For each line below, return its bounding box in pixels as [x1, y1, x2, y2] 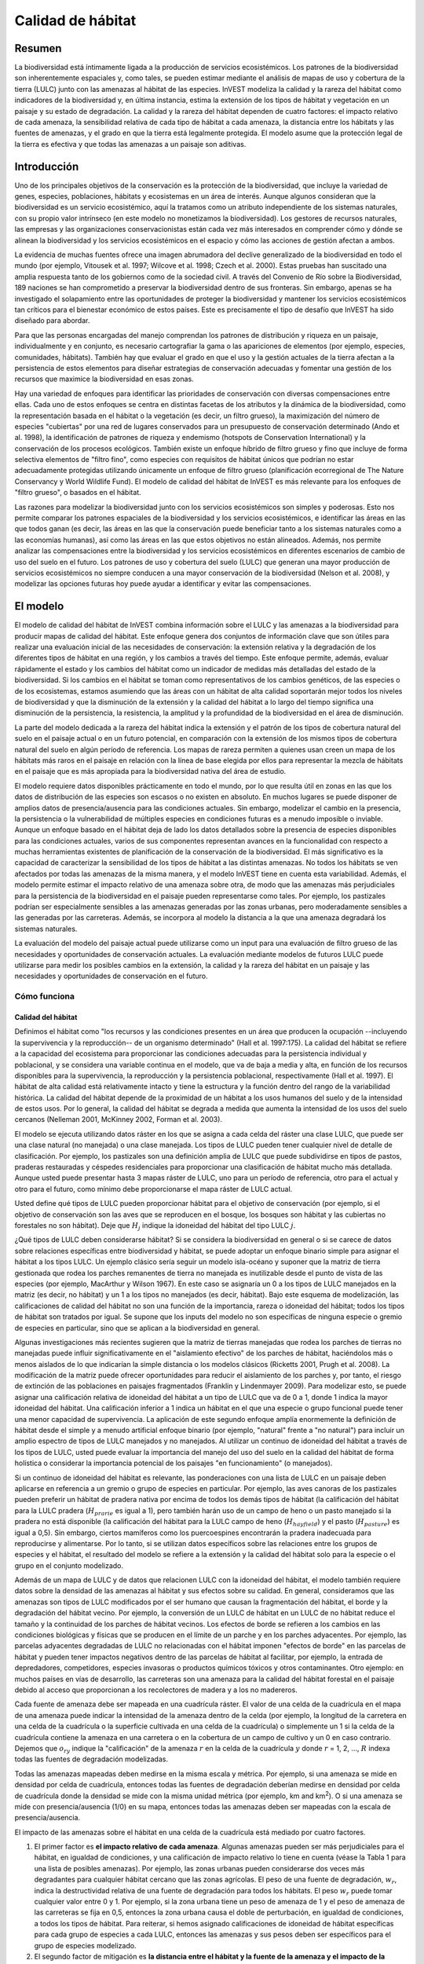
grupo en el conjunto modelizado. [14, 1560, 124, 1570]
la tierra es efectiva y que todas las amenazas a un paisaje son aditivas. [14, 139, 247, 148]
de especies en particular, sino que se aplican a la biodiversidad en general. [14, 1323, 261, 1332]
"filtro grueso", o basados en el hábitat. [14, 488, 141, 497]
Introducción [14, 159, 79, 173]
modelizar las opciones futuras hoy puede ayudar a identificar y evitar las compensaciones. [14, 579, 312, 588]
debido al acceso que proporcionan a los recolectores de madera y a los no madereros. [14, 1685, 298, 1695]
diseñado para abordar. [14, 316, 90, 325]
